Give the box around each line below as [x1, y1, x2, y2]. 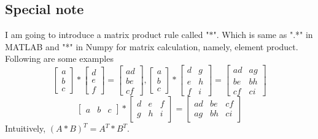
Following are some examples [5, 52, 114, 65]
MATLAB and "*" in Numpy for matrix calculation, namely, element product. [5, 40, 298, 53]
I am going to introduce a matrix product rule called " [5, 28, 209, 41]
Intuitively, [5, 122, 46, 135]
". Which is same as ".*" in [213, 28, 313, 41]
